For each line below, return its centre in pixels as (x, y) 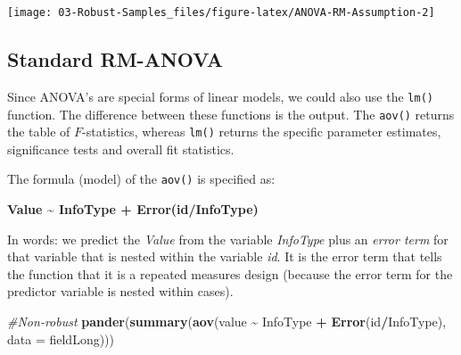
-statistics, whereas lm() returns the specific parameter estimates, (262, 132)
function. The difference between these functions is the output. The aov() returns (231, 114)
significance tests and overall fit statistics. (121, 149)
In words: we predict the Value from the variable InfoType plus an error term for (228, 239)
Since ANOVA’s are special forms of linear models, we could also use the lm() (220, 96)
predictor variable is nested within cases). (120, 291)
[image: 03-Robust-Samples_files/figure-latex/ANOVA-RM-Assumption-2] (221, 12)
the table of (39, 132)
